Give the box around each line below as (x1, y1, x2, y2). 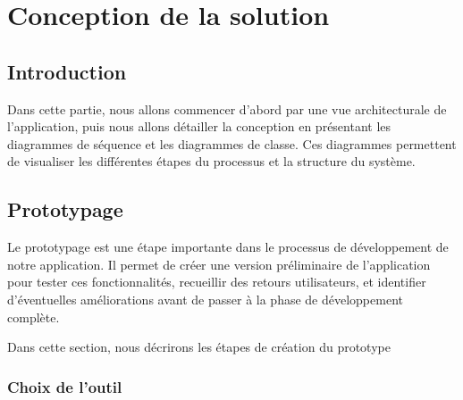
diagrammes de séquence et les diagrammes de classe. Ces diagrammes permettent (7, 134, 457, 153)
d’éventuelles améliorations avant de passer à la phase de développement (7, 289, 403, 308)
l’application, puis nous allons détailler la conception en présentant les (7, 117, 391, 136)
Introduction (7, 57, 127, 85)
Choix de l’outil (7, 375, 122, 397)
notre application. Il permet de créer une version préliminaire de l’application (7, 254, 431, 273)
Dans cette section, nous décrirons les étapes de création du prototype (7, 337, 391, 356)
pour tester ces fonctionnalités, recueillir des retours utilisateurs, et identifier (7, 272, 426, 291)
